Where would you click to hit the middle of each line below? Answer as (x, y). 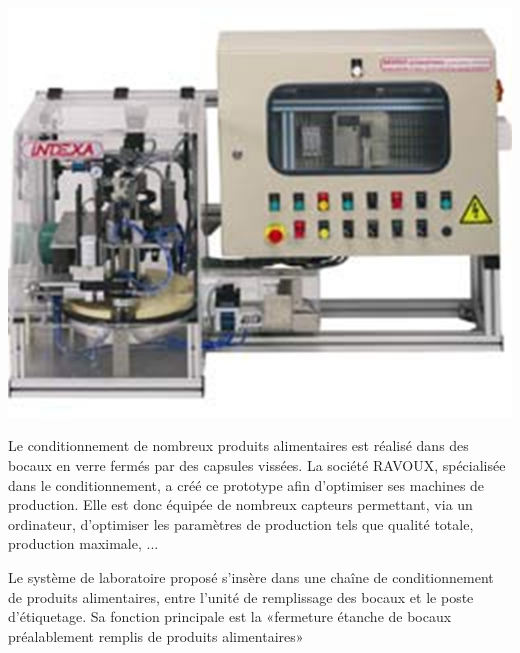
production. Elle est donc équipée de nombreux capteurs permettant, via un (240, 504)
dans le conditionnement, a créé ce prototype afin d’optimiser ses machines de (246, 484)
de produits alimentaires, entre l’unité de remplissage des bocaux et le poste (241, 596)
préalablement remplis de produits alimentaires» (156, 635)
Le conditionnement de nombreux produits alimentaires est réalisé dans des (238, 445)
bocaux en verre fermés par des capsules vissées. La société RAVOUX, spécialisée (257, 465)
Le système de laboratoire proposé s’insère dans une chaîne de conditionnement (251, 577)
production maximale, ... (83, 543)
